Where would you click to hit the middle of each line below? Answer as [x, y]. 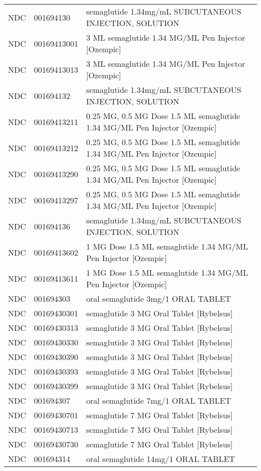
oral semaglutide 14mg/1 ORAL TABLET [161, 459]
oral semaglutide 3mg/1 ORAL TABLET [159, 299]
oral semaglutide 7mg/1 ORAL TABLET [159, 400]
